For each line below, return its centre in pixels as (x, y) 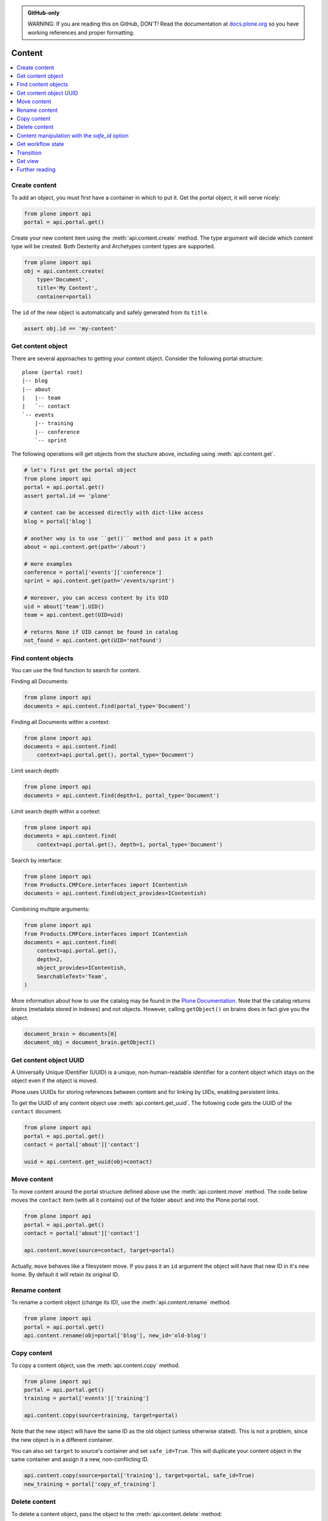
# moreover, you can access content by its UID (96, 598)
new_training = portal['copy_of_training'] (90, 1484)
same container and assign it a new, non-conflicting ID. (80, 1460)
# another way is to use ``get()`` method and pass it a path (118, 538)
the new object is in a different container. (62, 1439)
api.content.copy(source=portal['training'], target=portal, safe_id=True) (139, 1476)
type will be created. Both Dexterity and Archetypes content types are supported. (113, 246)
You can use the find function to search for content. (76, 670)
